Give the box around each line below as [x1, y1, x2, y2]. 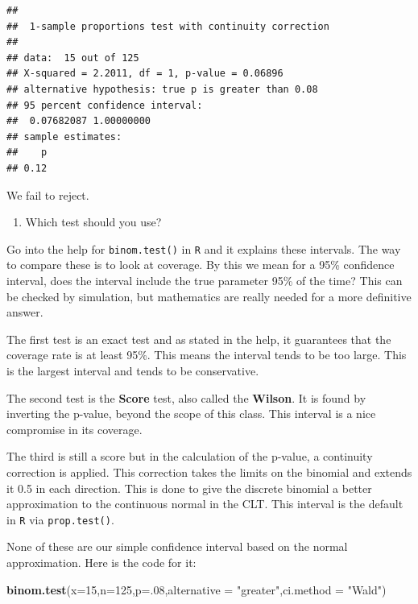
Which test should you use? [25, 213, 162, 230]
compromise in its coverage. [6, 420, 143, 437]
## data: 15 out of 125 [6, 52, 139, 64]
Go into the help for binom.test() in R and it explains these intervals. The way [6, 240, 401, 257]
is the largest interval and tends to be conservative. [6, 362, 259, 379]
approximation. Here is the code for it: [6, 553, 197, 570]
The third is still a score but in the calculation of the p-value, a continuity [6, 448, 373, 465]
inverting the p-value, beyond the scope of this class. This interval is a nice [6, 405, 376, 422]
